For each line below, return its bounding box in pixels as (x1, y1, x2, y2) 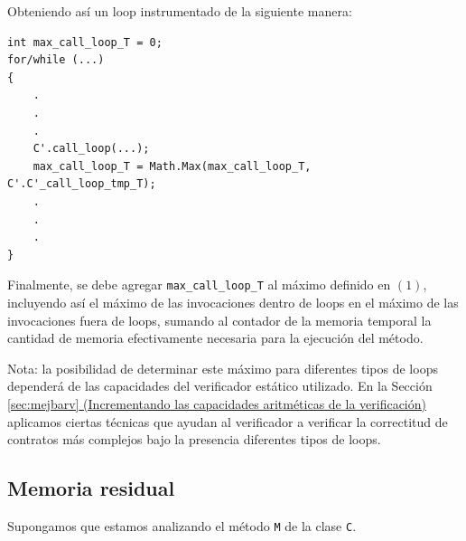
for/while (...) (7, 53, 105, 67)
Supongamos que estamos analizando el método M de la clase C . (7, 516, 357, 535)
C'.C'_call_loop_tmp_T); (7, 177, 156, 191)
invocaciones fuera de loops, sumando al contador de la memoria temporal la (7, 310, 432, 329)
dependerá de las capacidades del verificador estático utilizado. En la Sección (7, 376, 433, 395)
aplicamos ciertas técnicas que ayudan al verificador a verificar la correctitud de (7, 412, 448, 431)
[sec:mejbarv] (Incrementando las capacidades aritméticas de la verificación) (7, 394, 426, 413)
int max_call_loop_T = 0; (7, 35, 163, 49)
